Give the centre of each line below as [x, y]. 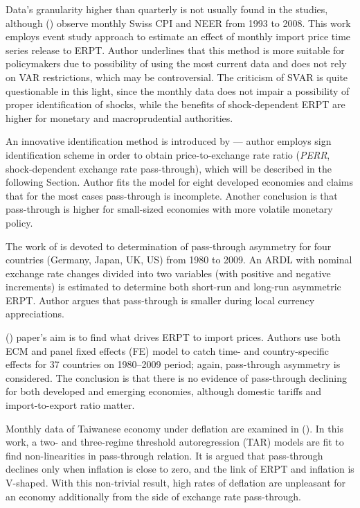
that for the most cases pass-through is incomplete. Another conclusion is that [172, 195]
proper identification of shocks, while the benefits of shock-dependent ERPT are [175, 104]
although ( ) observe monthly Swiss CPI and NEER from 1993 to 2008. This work [178, 23]
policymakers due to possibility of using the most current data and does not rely [176, 63]
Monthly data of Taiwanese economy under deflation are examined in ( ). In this [174, 428]
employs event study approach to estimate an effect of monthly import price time [178, 36]
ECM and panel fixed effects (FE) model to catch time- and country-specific [168, 350]
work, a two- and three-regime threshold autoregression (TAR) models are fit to [175, 442]
